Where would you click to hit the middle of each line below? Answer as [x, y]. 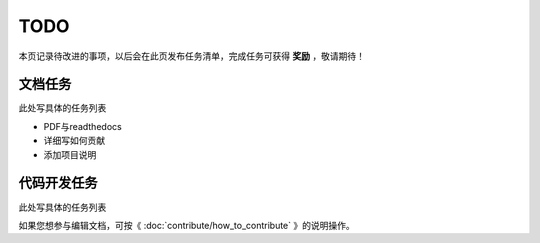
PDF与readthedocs [82, 126]
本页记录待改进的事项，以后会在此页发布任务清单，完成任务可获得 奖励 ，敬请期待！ [191, 56]
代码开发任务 [58, 183]
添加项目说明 [70, 154]
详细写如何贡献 [74, 141]
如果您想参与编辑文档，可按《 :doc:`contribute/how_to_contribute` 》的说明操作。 [186, 225]
